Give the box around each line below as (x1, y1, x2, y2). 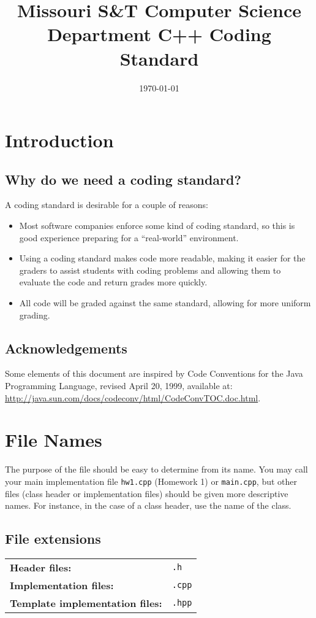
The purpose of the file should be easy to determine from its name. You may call (5, 463, 308, 476)
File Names (5, 427, 102, 452)
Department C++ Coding (47, 21, 271, 47)
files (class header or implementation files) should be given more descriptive (5, 487, 288, 500)
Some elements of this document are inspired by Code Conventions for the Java (5, 367, 303, 380)
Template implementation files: (10, 595, 162, 610)
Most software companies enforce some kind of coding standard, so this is (19, 219, 295, 232)
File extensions (5, 529, 101, 548)
